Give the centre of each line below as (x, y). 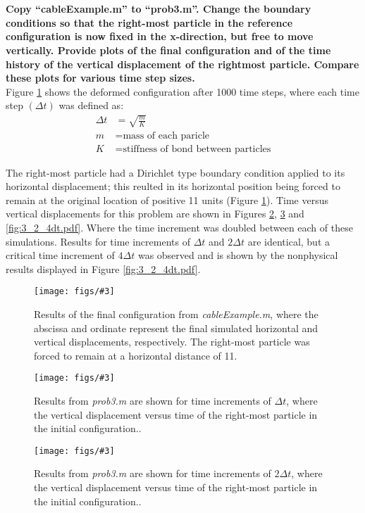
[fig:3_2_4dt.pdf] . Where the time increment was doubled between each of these (179, 227)
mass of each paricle (166, 135)
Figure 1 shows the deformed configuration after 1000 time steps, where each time (182, 91)
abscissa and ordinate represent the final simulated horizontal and (176, 328)
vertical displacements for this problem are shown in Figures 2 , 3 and (155, 214)
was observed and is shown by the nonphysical (238, 255)
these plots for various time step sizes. (100, 78)
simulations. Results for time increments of (98, 241)
